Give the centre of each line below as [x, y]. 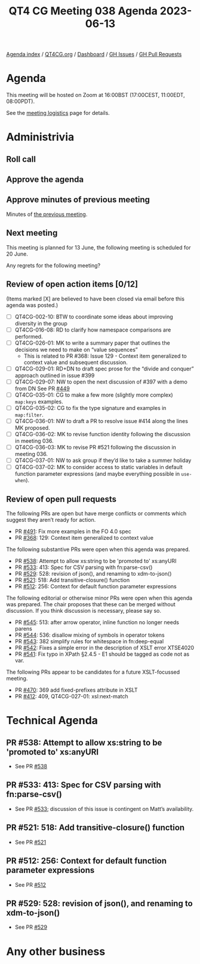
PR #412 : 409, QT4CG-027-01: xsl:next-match [71, 697]
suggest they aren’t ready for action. [51, 520]
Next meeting [32, 233]
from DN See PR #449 [42, 388]
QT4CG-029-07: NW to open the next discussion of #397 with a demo [101, 382]
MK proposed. [32, 428]
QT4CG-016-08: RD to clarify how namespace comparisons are [93, 330]
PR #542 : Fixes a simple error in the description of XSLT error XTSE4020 [104, 648]
